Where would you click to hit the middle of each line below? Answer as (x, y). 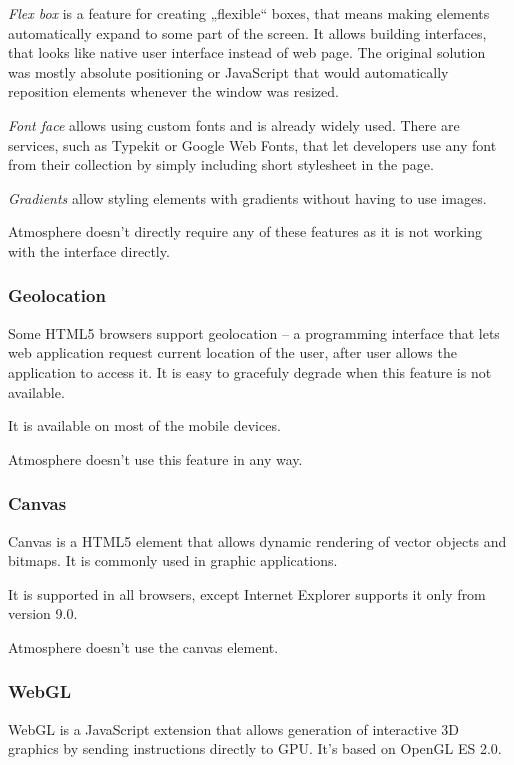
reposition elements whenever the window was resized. (173, 91)
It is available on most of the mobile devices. (144, 425)
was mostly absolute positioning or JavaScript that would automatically (228, 71)
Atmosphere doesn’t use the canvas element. (143, 646)
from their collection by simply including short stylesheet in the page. (221, 164)
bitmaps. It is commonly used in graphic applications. (173, 560)
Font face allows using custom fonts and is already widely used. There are (234, 124)
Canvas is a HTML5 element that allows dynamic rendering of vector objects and (257, 540)
